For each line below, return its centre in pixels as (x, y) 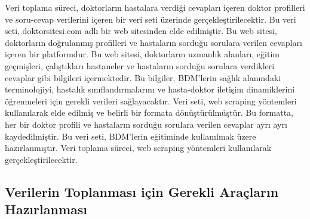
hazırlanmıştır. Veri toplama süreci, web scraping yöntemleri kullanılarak (138, 148)
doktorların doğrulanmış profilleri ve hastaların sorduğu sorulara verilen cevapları (154, 42)
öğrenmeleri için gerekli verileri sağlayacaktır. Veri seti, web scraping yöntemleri (151, 101)
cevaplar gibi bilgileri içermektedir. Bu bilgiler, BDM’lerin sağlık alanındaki (143, 77)
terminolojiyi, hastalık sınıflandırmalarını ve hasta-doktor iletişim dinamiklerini (150, 89)
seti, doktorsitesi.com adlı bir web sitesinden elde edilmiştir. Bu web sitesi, (141, 31)
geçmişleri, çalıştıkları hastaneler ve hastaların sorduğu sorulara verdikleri (140, 65)
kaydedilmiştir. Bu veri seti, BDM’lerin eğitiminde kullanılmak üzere (131, 136)
